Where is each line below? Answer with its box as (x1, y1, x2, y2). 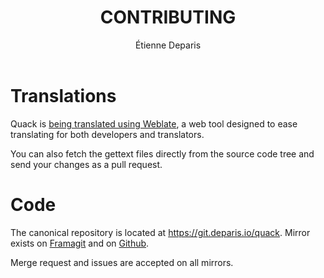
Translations (10, 84, 117, 107)
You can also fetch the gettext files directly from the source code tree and (10, 147, 315, 160)
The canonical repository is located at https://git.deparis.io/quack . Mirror (10, 226, 311, 238)
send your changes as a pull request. (10, 158, 163, 170)
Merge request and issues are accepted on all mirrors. (10, 256, 234, 268)
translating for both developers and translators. (10, 128, 205, 140)
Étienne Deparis (134, 39, 202, 51)
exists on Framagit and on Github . (10, 237, 150, 249)
